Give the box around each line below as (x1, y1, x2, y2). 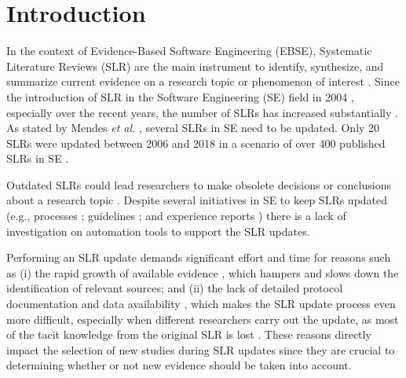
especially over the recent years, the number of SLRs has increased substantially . (6, 104, 398, 120)
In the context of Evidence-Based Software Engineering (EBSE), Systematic (6, 42, 372, 59)
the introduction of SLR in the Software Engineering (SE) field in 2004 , (6, 88, 354, 105)
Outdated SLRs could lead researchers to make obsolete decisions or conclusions (6, 176, 391, 193)
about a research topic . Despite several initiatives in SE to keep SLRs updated (6, 192, 388, 208)
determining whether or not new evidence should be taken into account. (6, 357, 352, 373)
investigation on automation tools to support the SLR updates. (6, 222, 310, 239)
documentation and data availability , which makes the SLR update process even (6, 295, 396, 312)
